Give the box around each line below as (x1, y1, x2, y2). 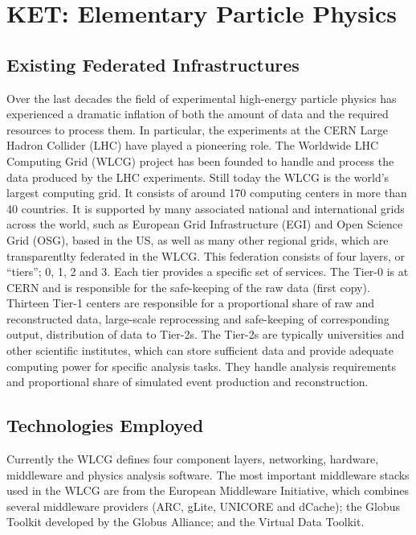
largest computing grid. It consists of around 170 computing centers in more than (6, 184, 407, 201)
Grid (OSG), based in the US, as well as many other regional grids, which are (6, 231, 389, 248)
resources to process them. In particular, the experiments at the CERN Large (6, 121, 388, 138)
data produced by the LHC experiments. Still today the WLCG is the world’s (6, 168, 389, 185)
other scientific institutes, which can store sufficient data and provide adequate (6, 342, 394, 359)
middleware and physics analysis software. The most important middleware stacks (6, 466, 410, 483)
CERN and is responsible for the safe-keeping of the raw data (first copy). (6, 278, 370, 295)
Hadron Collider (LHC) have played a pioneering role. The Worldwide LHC (6, 137, 378, 154)
